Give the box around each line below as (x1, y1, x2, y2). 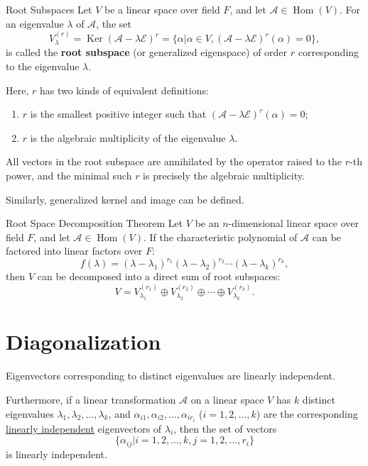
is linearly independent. (6, 446, 107, 461)
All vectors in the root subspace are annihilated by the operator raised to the (6, 154, 342, 169)
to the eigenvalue (6, 59, 80, 74)
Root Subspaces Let (6, 2, 92, 16)
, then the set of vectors (173, 421, 277, 436)
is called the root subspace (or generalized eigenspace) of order (6, 45, 288, 60)
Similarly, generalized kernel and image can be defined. (6, 192, 244, 206)
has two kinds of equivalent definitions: (39, 82, 209, 97)
